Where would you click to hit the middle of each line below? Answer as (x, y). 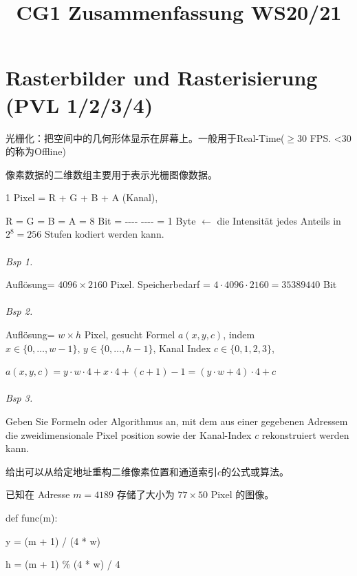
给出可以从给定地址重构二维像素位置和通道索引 (111, 471)
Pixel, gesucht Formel (130, 335)
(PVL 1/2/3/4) (79, 104)
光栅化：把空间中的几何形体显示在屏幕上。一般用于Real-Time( (145, 137)
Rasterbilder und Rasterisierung (162, 78)
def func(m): (32, 517)
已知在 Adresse (38, 494)
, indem (239, 335)
